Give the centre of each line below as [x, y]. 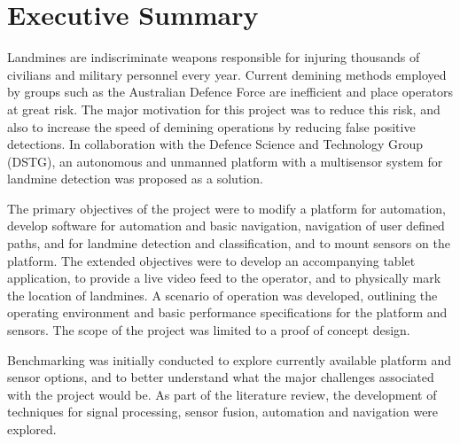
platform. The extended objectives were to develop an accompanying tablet [211, 260]
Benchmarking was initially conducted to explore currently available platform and [230, 359]
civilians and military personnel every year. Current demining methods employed [227, 74]
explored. [32, 429]
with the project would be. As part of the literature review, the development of [222, 394]
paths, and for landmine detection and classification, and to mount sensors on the [229, 243]
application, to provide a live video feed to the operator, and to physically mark [224, 278]
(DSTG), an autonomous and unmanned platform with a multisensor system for [225, 161]
